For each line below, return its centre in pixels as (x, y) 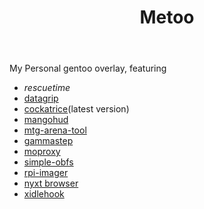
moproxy (42, 152)
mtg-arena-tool (55, 130)
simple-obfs (48, 162)
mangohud (46, 120)
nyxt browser (51, 183)
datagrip (41, 98)
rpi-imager (46, 173)
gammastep (48, 141)
